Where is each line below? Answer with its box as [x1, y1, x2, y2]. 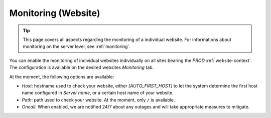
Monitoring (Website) [9, 7, 100, 18]
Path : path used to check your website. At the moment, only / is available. [22, 96, 175, 102]
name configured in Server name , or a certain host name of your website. [22, 90, 174, 96]
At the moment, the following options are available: [9, 73, 114, 79]
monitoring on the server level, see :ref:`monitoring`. [23, 43, 130, 49]
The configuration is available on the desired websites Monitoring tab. [9, 64, 154, 70]
